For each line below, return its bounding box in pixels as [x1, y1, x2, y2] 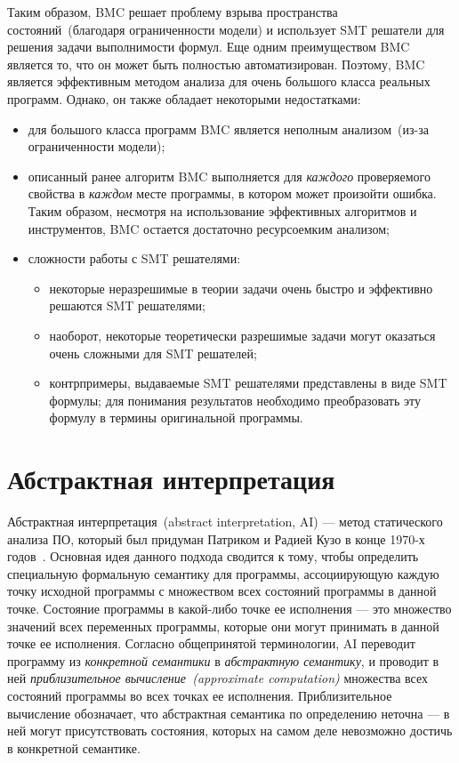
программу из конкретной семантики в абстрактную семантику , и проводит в [7, 651, 439, 670]
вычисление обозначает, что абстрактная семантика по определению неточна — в [7, 703, 450, 722]
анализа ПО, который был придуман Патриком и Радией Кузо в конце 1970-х [7, 529, 425, 548]
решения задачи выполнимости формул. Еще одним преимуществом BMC [7, 37, 410, 56]
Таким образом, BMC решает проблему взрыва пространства [7, 3, 338, 20]
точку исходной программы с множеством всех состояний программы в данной [7, 582, 437, 600]
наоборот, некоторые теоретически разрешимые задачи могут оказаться [49, 325, 436, 344]
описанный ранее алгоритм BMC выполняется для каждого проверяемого [28, 166, 431, 185]
